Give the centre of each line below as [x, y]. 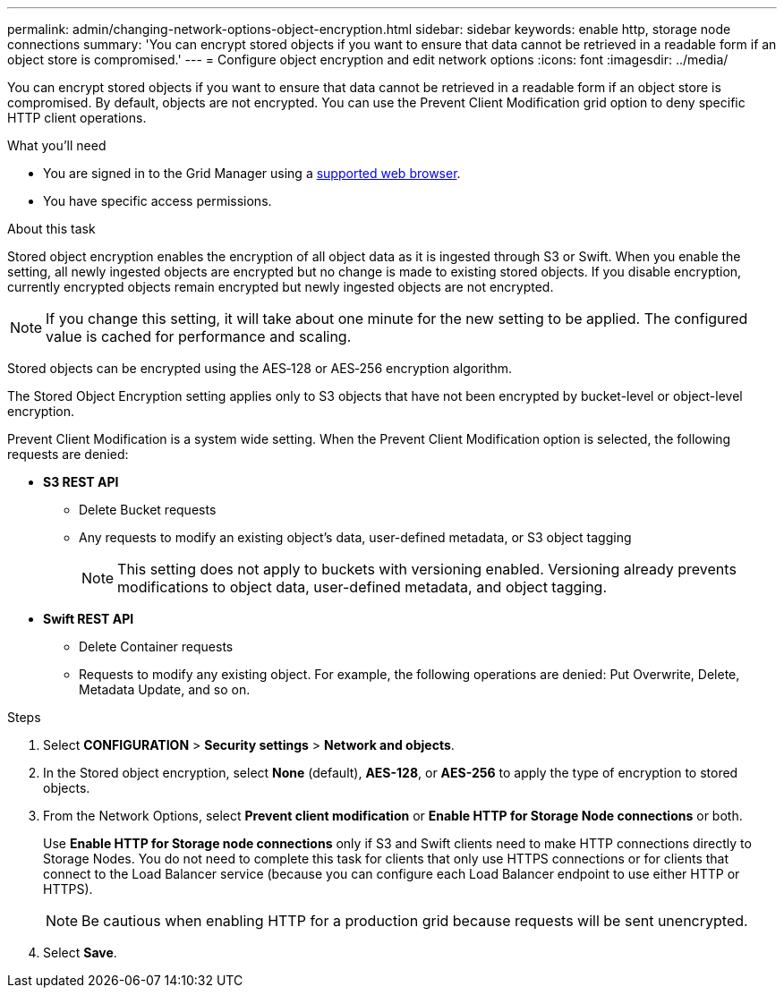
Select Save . [80, 952]
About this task [51, 229]
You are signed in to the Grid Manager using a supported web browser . [252, 173]
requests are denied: [68, 454]
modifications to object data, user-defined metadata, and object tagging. [362, 587]
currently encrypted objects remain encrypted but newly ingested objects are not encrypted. [281, 287]
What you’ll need [57, 145]
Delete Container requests [156, 646]
